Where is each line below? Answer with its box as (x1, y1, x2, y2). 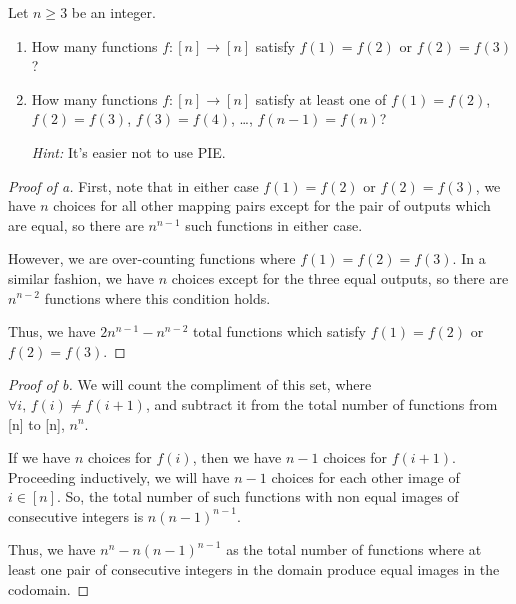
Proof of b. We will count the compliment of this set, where (8, 374, 372, 395)
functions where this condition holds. (44, 287, 271, 308)
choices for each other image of (271, 466, 460, 487)
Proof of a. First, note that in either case (8, 175, 259, 196)
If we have (8, 447, 71, 468)
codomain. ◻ (8, 578, 90, 599)
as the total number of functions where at (226, 539, 482, 560)
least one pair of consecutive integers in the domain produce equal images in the (8, 559, 500, 580)
